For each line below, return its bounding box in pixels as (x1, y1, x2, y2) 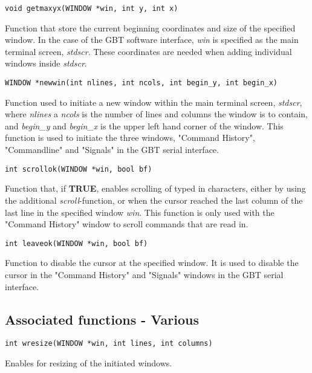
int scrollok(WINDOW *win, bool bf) (5, 164, 152, 174)
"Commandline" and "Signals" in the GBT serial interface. (5, 143, 219, 156)
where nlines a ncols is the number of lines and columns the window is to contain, (5, 108, 308, 120)
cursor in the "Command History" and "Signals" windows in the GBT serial (5, 268, 284, 281)
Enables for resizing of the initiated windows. (5, 356, 172, 369)
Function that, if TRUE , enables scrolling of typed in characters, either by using (5, 182, 306, 195)
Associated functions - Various (5, 310, 199, 328)
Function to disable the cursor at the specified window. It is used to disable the (5, 256, 299, 269)
